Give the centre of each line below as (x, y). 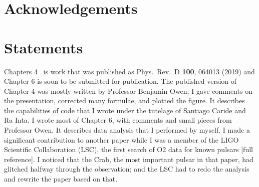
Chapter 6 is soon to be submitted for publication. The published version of (120, 81)
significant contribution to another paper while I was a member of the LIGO (121, 139)
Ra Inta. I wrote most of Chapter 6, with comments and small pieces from (118, 120)
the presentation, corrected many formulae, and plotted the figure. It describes (124, 100)
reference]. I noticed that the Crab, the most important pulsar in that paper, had (129, 159)
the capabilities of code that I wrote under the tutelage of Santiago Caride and (125, 110)
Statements (44, 47)
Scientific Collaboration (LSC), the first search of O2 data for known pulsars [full (128, 149)
